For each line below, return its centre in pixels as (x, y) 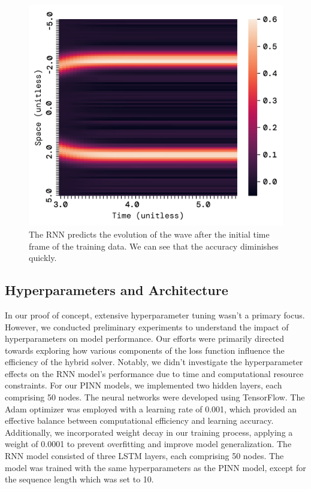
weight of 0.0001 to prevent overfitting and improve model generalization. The (148, 444)
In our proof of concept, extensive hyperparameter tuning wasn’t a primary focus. (155, 315)
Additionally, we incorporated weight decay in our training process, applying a (149, 432)
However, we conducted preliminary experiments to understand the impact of (147, 326)
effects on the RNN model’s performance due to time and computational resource (154, 373)
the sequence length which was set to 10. (79, 479)
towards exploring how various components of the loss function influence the (145, 350)
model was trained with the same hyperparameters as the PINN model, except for (155, 467)
